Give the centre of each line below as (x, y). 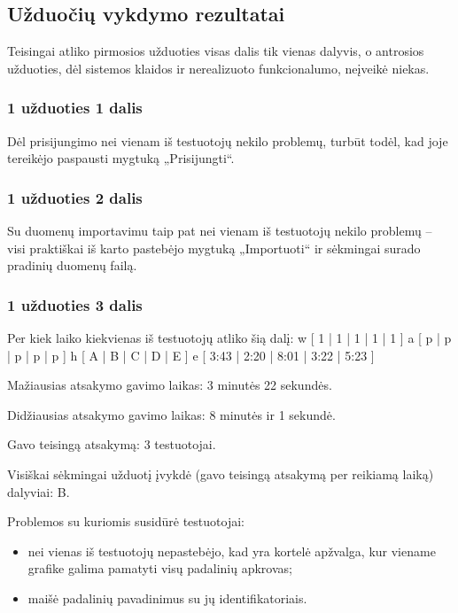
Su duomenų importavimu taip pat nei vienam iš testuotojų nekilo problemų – (220, 231)
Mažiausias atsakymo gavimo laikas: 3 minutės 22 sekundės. (170, 385)
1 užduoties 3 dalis (75, 304)
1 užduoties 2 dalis (75, 197)
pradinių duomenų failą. (72, 265)
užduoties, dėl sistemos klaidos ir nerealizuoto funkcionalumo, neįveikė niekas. (218, 68)
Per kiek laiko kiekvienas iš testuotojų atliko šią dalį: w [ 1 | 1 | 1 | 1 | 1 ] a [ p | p (229, 338)
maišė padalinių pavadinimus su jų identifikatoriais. (167, 597)
